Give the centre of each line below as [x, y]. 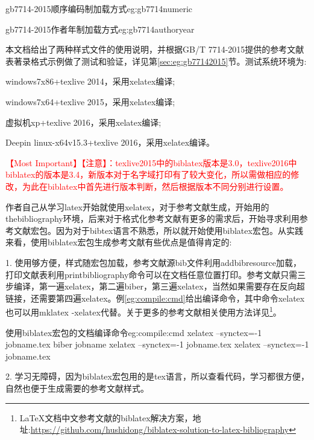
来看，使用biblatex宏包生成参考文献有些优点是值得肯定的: [119, 242]
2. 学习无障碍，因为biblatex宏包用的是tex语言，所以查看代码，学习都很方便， [158, 376]
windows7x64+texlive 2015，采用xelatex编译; [90, 101]
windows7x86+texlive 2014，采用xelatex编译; [90, 81]
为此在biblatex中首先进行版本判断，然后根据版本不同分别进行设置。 [155, 186]
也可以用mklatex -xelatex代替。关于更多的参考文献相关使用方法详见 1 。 [143, 311]
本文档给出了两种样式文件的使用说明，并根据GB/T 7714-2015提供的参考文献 [155, 49]
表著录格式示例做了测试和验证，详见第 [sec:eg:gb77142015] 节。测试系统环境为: [156, 61]
